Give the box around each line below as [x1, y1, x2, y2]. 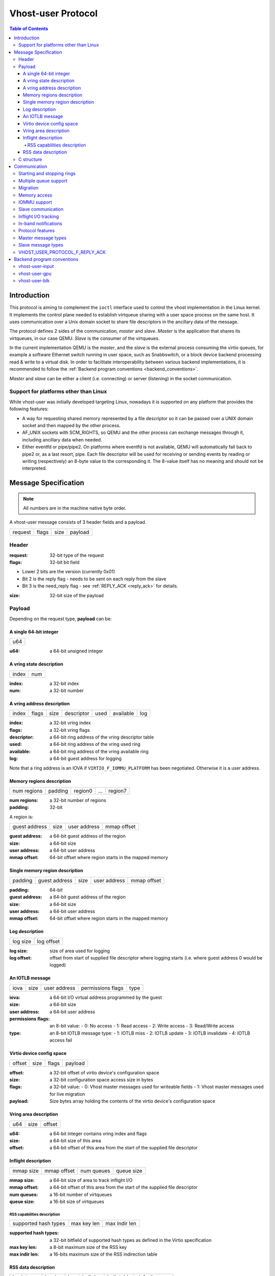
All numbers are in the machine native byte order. [23, 505, 127, 511]
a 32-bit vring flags [49, 727, 90, 733]
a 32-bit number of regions [49, 797, 106, 803]
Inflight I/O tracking [18, 213, 59, 219]
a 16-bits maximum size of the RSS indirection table [49, 1251, 158, 1258]
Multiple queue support [18, 178, 68, 184]
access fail [49, 1037, 72, 1043]
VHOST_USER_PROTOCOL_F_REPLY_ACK [18, 249, 106, 255]
